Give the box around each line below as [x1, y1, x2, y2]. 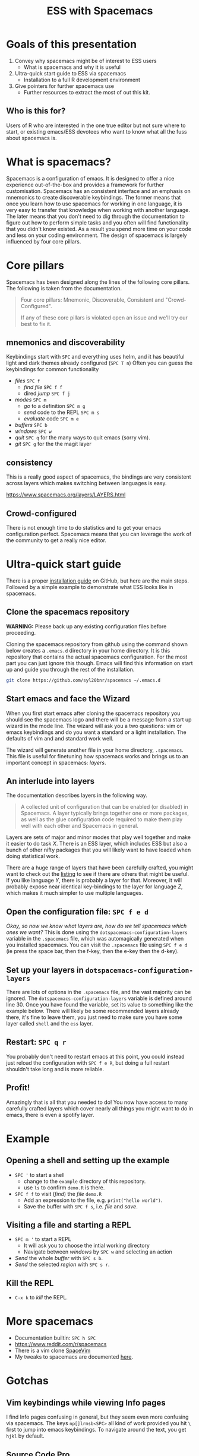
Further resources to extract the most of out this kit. [23, 88, 150, 96]
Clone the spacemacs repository [6, 607, 129, 617]
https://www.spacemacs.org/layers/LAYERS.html [6, 491, 126, 498]
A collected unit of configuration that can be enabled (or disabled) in [20, 803, 188, 811]
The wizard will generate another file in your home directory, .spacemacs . [6, 746, 184, 754]
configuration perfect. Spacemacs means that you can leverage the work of [6, 530, 192, 538]
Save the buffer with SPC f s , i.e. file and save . [23, 1202, 138, 1210]
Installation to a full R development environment [23, 76, 141, 83]
